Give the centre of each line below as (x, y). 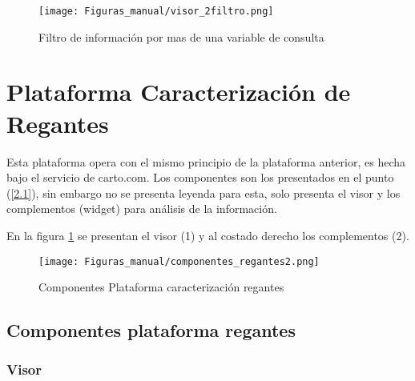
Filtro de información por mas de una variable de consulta (181, 36)
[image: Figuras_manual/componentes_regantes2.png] (179, 261)
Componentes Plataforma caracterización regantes (161, 287)
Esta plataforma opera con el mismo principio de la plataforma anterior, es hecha (206, 161)
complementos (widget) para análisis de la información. (142, 209)
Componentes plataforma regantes (151, 330)
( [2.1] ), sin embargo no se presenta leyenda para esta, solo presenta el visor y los (203, 193)
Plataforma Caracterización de (179, 92)
